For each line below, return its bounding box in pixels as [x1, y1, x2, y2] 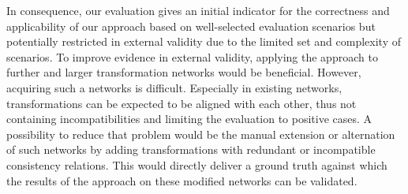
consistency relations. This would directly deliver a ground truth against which [6, 156, 387, 173]
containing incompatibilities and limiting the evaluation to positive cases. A [6, 110, 372, 127]
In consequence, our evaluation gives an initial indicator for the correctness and [6, 2, 390, 18]
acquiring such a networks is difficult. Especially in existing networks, [6, 79, 342, 95]
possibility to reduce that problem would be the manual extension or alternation [6, 125, 395, 142]
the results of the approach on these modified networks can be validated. [6, 172, 357, 188]
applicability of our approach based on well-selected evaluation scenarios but [6, 17, 376, 34]
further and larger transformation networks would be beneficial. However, [6, 64, 361, 80]
